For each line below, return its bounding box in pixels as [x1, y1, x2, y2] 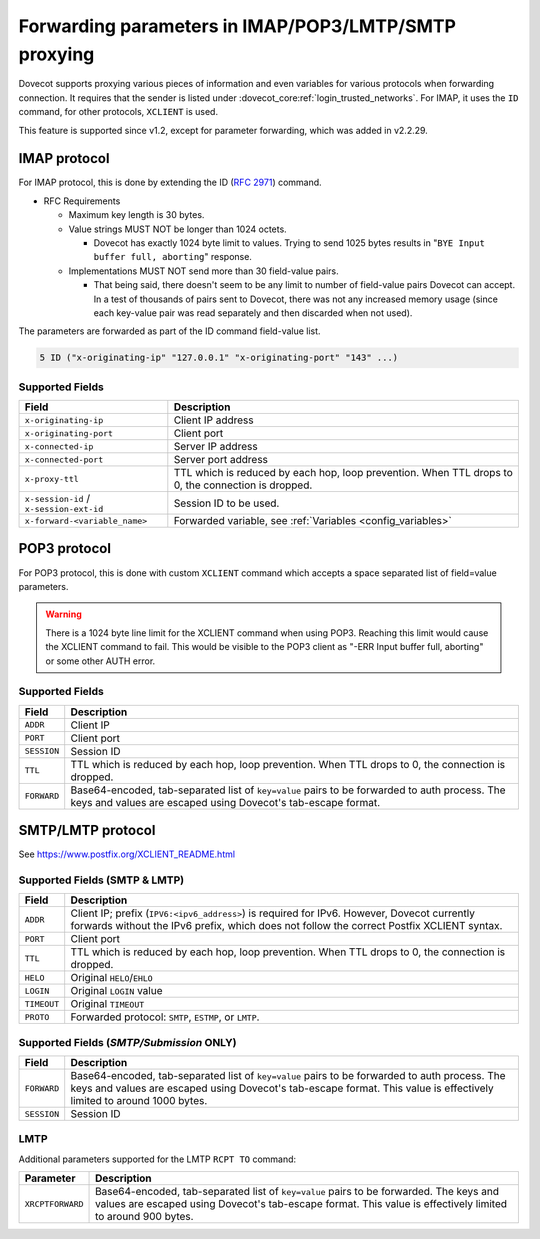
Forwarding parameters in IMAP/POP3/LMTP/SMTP [18, 15, 457, 37]
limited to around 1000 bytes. [70, 1094, 208, 1108]
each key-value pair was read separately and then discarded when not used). [93, 306, 413, 319]
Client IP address [173, 413, 254, 427]
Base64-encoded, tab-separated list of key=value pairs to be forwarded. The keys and [95, 1185, 500, 1199]
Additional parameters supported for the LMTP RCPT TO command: [18, 1153, 297, 1165]
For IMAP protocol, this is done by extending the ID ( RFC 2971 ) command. [18, 176, 322, 189]
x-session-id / [24, 491, 90, 505]
